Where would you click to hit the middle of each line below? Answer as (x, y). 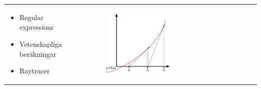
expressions (37, 27)
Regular (31, 17)
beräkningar (38, 54)
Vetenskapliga (41, 43)
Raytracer (34, 71)
